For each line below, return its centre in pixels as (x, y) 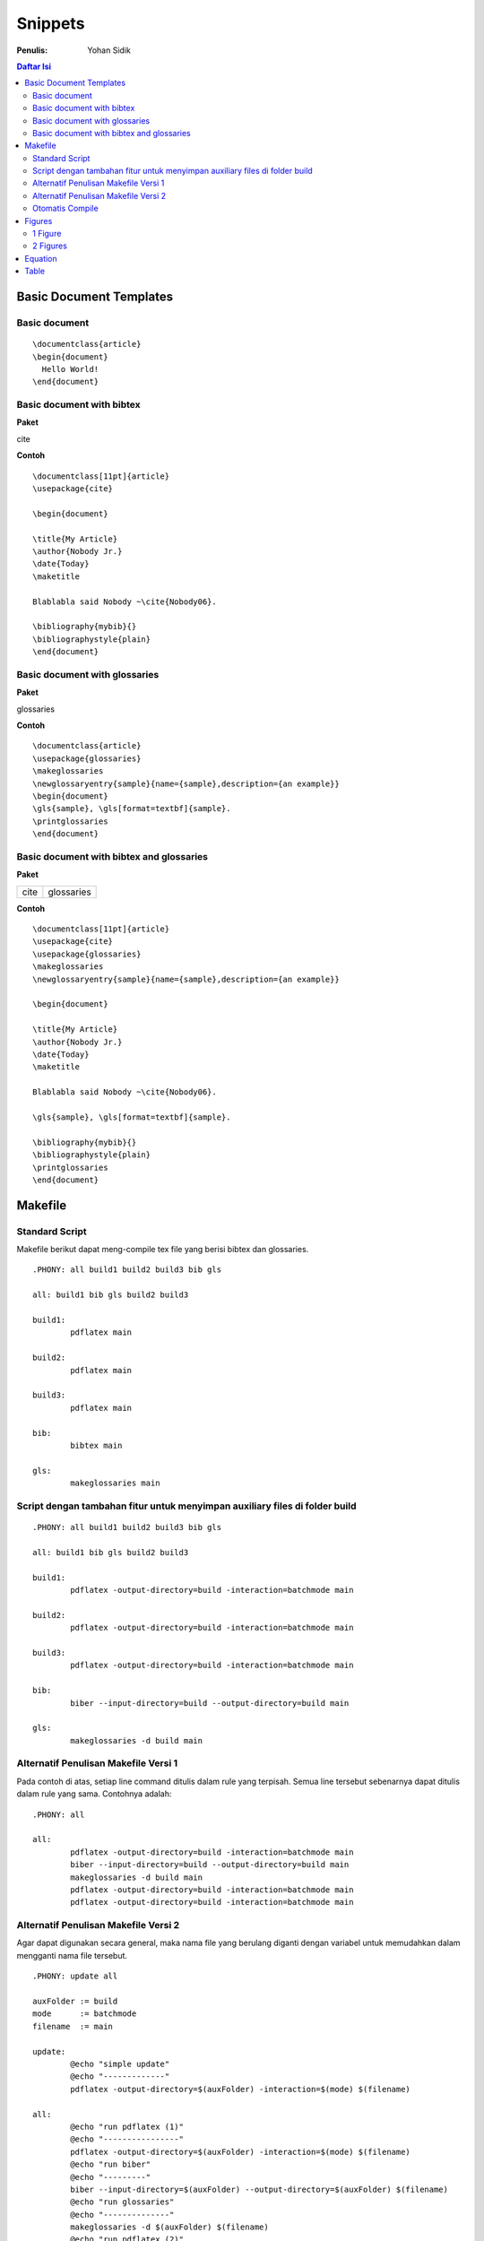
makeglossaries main (115, 1483)
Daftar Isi (34, 66)
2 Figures (50, 246)
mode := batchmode (85, 2014)
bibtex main (96, 1445)
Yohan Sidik (109, 50)
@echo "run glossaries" (122, 2202)
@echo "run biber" (111, 2164)
